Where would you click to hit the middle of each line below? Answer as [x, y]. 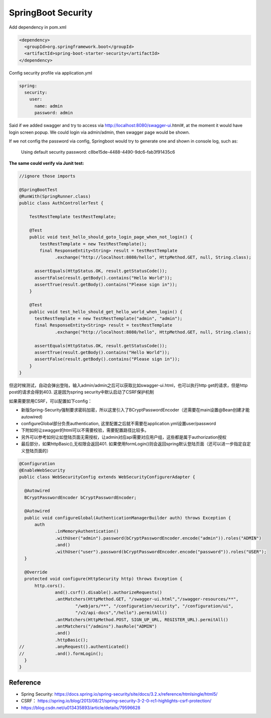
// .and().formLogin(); [61, 654]
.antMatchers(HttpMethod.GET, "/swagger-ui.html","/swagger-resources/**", [147, 599]
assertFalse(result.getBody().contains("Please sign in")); [107, 359]
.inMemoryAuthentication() [87, 531]
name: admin [49, 106]
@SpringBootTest [38, 190]
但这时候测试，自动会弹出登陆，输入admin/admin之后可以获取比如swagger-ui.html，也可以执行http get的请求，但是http [128, 385]
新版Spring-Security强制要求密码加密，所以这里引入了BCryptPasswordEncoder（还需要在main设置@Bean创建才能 [135, 410]
